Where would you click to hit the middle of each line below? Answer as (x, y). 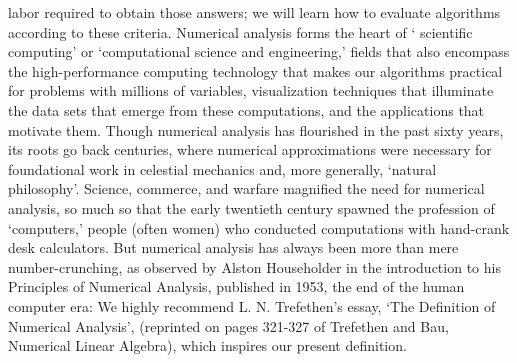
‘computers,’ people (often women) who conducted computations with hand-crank (259, 227)
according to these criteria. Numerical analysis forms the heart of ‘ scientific (240, 31)
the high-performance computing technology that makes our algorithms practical (255, 70)
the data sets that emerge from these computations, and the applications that (246, 109)
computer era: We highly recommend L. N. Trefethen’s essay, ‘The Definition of (252, 305)
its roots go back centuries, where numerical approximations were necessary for (250, 149)
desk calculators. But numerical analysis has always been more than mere (233, 247)
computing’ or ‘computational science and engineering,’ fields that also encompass (259, 51)
